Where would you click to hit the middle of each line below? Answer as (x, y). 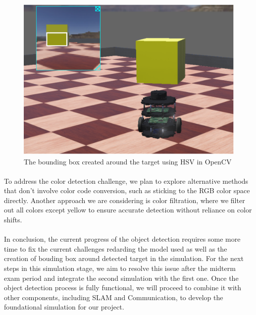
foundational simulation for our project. (64, 307)
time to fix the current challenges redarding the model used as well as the (116, 248)
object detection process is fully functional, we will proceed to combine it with (123, 288)
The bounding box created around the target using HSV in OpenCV (128, 161)
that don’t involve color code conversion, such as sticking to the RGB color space (127, 190)
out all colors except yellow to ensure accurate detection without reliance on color (128, 210)
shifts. (13, 220)
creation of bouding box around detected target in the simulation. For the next (124, 258)
